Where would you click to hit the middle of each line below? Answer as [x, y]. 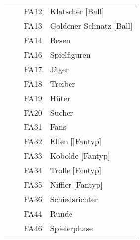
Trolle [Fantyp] [76, 170]
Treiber [63, 83]
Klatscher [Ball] [77, 11]
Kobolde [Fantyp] [80, 156]
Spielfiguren [70, 55]
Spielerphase [71, 228]
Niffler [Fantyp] [76, 184]
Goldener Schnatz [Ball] [91, 26]
